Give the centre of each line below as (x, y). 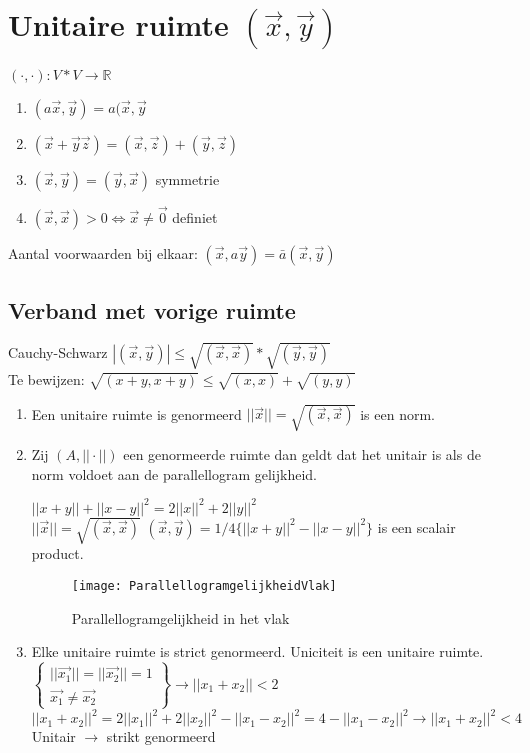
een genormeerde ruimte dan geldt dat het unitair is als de (302, 454)
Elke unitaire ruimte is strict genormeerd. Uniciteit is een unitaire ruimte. (257, 651)
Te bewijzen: (46, 378)
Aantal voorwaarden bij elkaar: (103, 253)
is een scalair (416, 526)
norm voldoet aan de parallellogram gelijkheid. (174, 473)
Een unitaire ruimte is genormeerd (136, 413)
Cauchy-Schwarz (58, 352)
